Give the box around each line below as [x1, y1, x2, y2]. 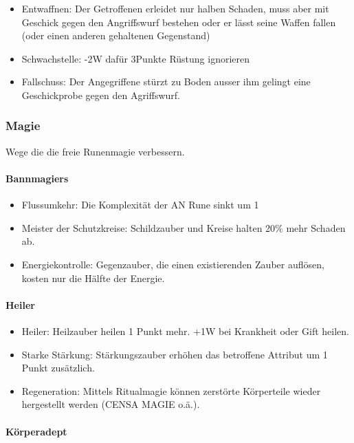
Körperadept [5, 424, 67, 438]
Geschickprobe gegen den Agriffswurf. [21, 87, 180, 102]
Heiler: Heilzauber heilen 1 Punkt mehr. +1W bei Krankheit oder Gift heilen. [21, 323, 349, 338]
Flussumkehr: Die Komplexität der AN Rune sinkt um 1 [21, 197, 259, 212]
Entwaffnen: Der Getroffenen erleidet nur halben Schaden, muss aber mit [21, 1, 329, 15]
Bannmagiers [5, 171, 69, 185]
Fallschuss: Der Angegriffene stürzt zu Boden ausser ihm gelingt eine [21, 74, 311, 89]
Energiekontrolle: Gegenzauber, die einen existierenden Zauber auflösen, [21, 257, 324, 271]
